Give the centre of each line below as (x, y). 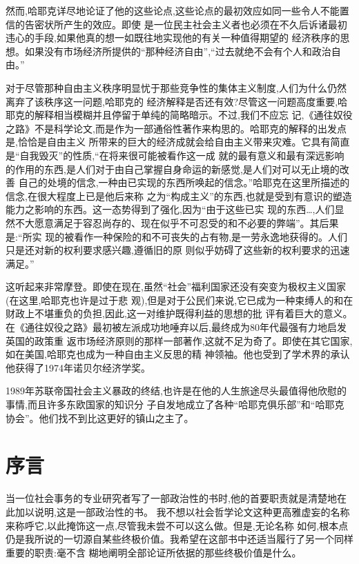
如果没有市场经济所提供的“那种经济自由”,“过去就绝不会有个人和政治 (178, 51)
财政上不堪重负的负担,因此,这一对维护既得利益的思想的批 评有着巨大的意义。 (179, 313)
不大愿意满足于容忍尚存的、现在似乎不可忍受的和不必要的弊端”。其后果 (177, 222)
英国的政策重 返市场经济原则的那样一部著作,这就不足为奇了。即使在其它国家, (179, 340)
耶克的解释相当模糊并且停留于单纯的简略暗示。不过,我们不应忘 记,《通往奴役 (179, 115)
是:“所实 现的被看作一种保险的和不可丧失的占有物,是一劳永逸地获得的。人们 (177, 236)
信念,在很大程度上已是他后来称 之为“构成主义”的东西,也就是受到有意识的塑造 (179, 195)
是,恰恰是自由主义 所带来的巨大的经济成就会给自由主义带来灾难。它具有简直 (178, 142)
